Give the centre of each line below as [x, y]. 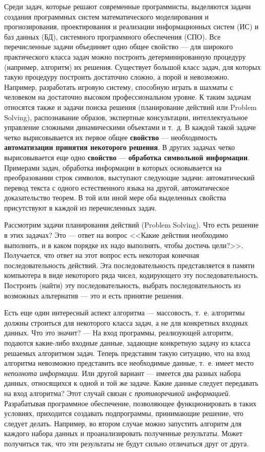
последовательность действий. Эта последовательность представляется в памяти [129, 265]
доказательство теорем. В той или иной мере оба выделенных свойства [115, 197]
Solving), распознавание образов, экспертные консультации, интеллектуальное [126, 117]
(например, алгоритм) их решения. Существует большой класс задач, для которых [132, 67]
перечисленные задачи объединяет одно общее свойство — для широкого [119, 46]
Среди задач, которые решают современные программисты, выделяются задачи [128, 6]
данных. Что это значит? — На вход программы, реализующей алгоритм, [119, 333]
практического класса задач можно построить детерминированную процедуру [125, 56]
